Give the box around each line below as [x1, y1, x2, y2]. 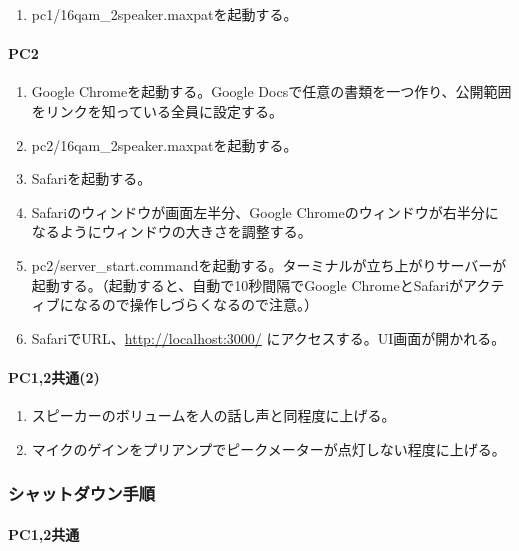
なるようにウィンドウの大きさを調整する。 [31, 221, 312, 242]
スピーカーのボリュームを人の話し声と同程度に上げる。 [31, 405, 396, 426]
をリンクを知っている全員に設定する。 [31, 100, 284, 121]
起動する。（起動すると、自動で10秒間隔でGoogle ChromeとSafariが [31, 274, 464, 295]
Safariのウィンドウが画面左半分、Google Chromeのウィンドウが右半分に [31, 201, 499, 222]
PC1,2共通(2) [8, 366, 100, 387]
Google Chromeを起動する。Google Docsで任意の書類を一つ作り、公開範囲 [31, 81, 512, 102]
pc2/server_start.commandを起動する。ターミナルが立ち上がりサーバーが [31, 254, 507, 275]
